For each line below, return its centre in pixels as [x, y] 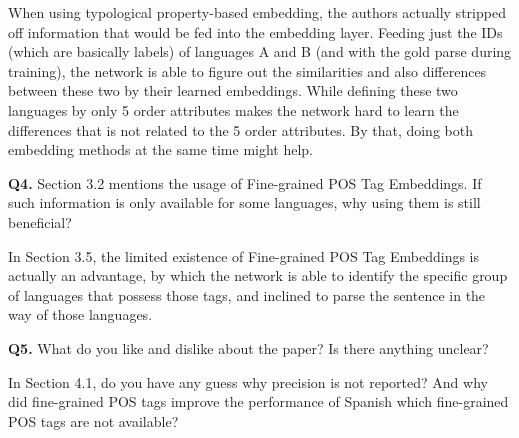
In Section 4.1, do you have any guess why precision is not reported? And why [248, 381]
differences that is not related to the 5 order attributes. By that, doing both [240, 129]
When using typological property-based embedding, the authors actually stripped [257, 12]
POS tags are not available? [93, 420]
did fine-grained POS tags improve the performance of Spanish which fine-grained [258, 401]
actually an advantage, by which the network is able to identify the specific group [258, 275]
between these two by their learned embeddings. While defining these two [233, 90]
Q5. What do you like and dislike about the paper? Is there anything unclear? [248, 347]
